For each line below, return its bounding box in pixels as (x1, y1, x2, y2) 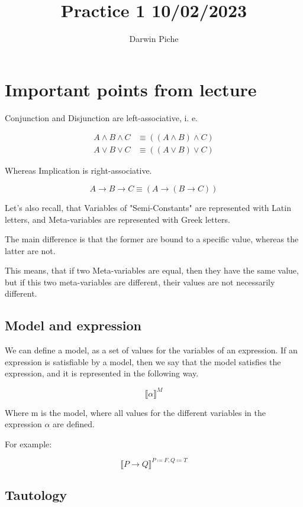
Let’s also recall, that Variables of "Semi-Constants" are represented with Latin (5, 201, 291, 213)
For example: (5, 437, 52, 450)
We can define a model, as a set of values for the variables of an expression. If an (5, 344, 298, 356)
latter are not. (5, 244, 56, 256)
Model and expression (5, 316, 142, 334)
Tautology (5, 486, 67, 504)
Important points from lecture (5, 77, 257, 101)
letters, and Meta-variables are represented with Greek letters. (5, 213, 230, 225)
